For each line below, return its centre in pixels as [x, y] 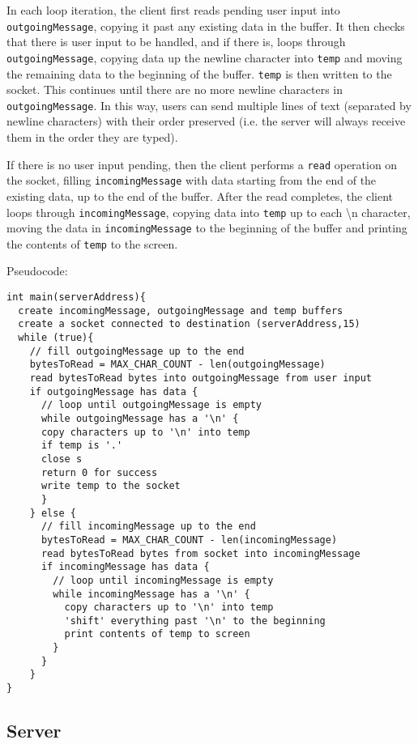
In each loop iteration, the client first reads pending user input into [173, 10]
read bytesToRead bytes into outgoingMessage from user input [201, 378]
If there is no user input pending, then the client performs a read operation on [202, 164]
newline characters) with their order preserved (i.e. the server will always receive [206, 121]
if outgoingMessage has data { [114, 391]
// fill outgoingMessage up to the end [137, 351]
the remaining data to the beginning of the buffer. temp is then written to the [199, 73]
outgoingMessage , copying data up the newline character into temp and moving [205, 57]
